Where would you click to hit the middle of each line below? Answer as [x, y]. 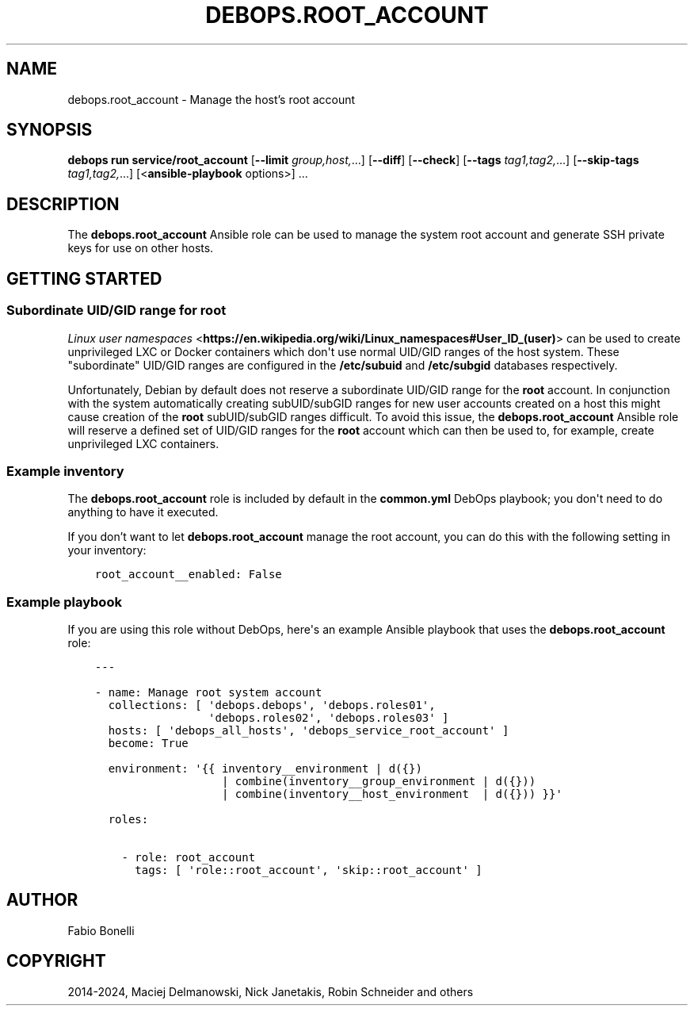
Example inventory [65, 471]
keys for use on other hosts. [141, 248]
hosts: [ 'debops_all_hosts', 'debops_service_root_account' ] [309, 730]
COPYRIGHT [56, 961]
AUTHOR [42, 900]
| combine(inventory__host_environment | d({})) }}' [392, 794]
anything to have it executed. [143, 512]
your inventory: [107, 550]
